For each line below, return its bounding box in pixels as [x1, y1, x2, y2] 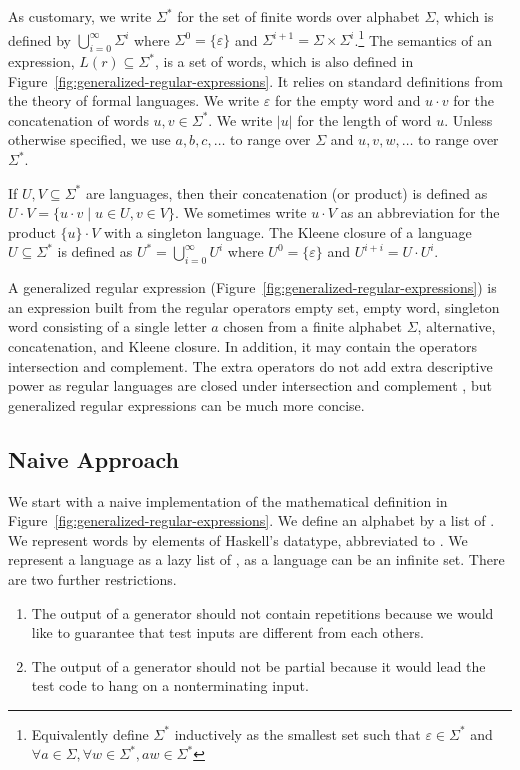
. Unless [444, 109, 493, 130]
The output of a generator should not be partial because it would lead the [31, 655, 486, 676]
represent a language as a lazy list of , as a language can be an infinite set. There [8, 549, 505, 570]
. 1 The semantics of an [354, 26, 492, 50]
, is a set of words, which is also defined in [154, 51, 414, 72]
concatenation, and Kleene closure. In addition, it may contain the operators [8, 335, 477, 356]
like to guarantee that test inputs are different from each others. [31, 622, 424, 643]
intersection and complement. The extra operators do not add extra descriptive [8, 355, 493, 376]
